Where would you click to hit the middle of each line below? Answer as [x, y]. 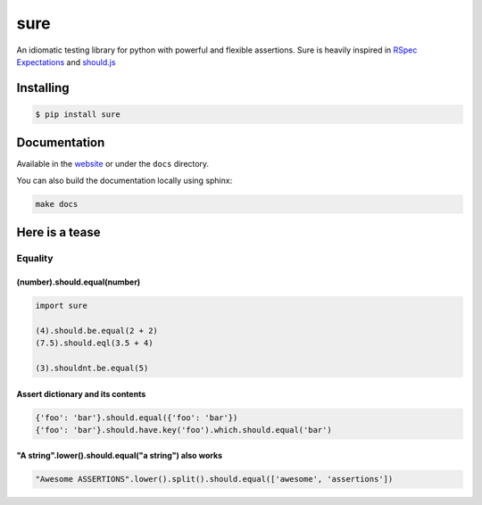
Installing [43, 88]
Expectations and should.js [66, 62]
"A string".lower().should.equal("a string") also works [120, 456]
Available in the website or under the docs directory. [113, 164]
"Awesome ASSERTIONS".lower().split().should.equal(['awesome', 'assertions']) [214, 479]
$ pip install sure [78, 114]
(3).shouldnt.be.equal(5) [92, 368]
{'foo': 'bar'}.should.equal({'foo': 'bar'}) [137, 418]
